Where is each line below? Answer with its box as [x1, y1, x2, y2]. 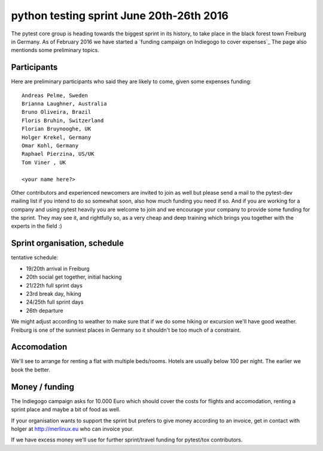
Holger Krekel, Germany [22, 134, 92, 141]
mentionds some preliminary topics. [11, 47, 100, 54]
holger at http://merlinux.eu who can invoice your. [11, 425, 134, 432]
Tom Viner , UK [22, 159, 66, 166]
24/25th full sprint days [26, 298, 84, 305]
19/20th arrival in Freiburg [26, 265, 90, 272]
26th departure [26, 307, 63, 314]
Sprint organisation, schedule [11, 238, 124, 249]
